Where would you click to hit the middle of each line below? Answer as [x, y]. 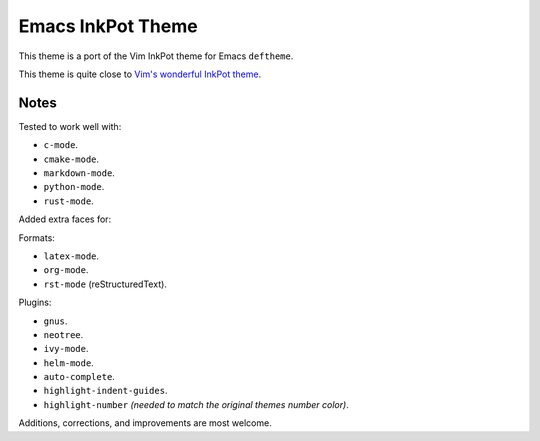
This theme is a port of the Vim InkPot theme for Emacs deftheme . [156, 56]
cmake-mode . [71, 159]
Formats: [36, 237]
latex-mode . [71, 256]
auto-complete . [79, 377]
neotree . [63, 334]
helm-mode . [68, 362]
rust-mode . [68, 201]
